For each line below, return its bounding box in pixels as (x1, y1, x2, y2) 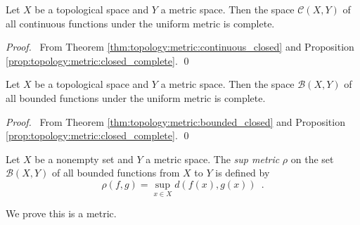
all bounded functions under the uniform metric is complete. (6, 90, 266, 105)
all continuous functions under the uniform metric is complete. (6, 15, 275, 30)
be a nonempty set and (34, 151, 134, 166)
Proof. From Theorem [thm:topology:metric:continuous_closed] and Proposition (6, 39, 354, 54)
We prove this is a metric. (6, 206, 117, 221)
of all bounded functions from (52, 165, 180, 180)
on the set (290, 151, 334, 166)
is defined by (215, 165, 270, 180)
